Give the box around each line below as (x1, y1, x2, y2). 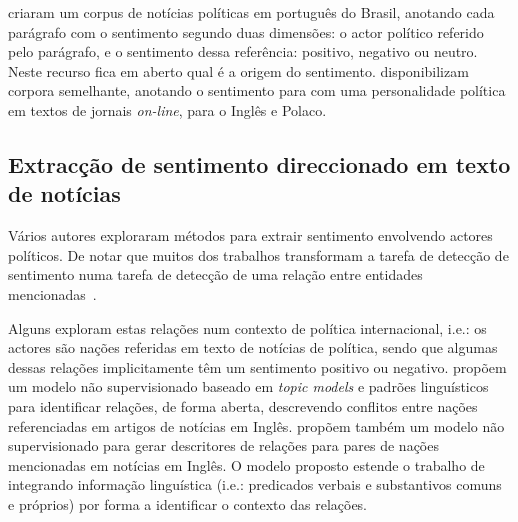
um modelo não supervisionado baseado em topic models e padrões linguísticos (8, 376, 489, 397)
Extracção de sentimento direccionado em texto (8, 148, 511, 179)
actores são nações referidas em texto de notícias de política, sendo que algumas (8, 337, 498, 358)
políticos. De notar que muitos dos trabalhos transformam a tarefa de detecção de (8, 244, 509, 265)
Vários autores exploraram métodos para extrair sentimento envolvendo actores (8, 225, 493, 246)
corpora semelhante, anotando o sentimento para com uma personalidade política (8, 80, 506, 101)
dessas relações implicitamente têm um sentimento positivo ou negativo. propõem (8, 356, 507, 377)
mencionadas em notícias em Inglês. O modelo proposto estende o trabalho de (8, 454, 485, 475)
